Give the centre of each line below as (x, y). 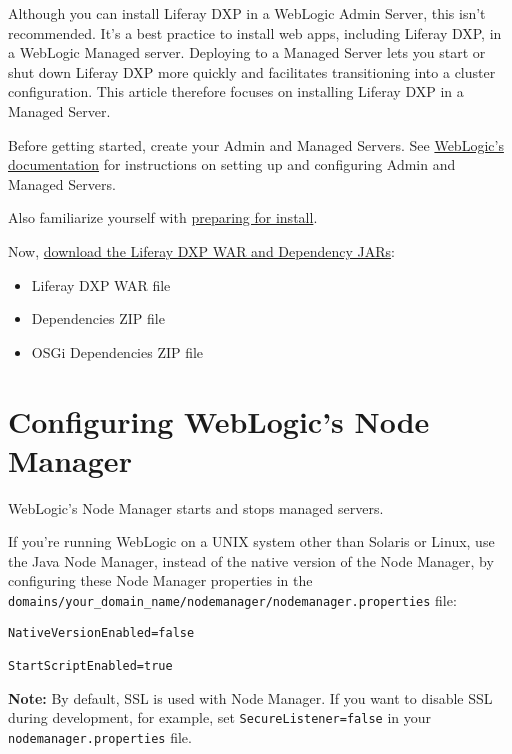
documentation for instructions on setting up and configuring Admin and (232, 164)
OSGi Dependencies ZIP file (117, 351)
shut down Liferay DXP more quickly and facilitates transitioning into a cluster (252, 71)
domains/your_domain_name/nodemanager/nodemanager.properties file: (232, 600)
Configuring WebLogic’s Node (219, 420)
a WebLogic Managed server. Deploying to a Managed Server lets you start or (247, 52)
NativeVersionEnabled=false (101, 632)
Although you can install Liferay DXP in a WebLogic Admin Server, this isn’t (247, 13)
